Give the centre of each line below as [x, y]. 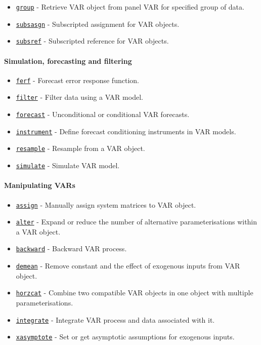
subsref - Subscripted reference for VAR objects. [92, 41]
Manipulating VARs [40, 185]
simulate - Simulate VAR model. [68, 165]
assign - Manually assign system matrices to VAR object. [106, 204]
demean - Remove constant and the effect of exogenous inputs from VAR [128, 266]
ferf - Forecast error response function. [77, 80]
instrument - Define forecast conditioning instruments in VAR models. [126, 131]
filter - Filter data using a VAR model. [79, 97]
